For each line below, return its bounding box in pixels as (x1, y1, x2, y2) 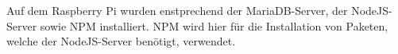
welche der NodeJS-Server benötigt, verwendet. (6, 33, 236, 49)
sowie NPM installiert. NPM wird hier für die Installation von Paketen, (40, 17, 388, 34)
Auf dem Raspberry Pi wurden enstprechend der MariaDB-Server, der (6, 2, 348, 18)
